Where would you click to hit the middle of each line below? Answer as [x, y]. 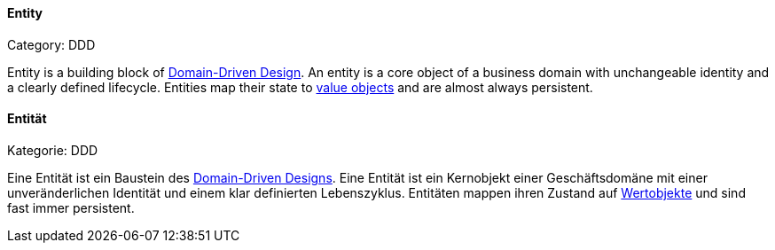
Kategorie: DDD [53, 150]
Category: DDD [51, 44]
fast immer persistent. [71, 207]
